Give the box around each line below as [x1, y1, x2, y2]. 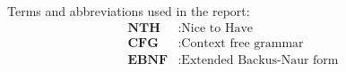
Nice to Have [181, 21, 254, 35]
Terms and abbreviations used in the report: [7, 2, 250, 20]
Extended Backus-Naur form [181, 53, 339, 67]
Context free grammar [181, 36, 304, 50]
